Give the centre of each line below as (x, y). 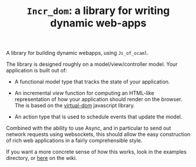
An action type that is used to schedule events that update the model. (98, 117)
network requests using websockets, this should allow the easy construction (98, 134)
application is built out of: (37, 71)
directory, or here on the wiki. (42, 158)
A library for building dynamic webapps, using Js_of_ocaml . (78, 53)
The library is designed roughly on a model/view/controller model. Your (92, 64)
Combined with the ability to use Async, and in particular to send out (89, 128)
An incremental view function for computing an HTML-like (84, 93)
